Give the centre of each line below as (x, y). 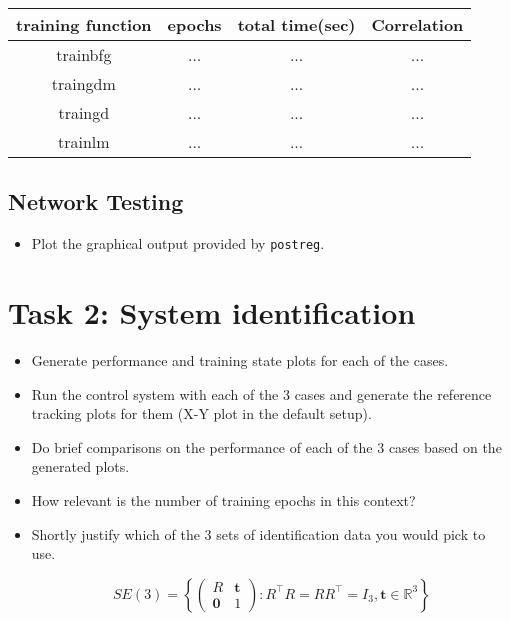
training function (84, 24)
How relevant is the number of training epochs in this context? (223, 499)
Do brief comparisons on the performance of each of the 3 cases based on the (266, 446)
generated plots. (80, 466)
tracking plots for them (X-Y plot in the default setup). (201, 413)
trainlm (83, 141)
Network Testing (96, 201)
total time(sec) (296, 24)
